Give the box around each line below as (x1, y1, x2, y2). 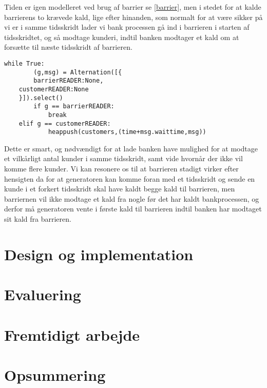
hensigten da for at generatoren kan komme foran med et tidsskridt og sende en (4, 173, 255, 184)
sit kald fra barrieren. (4, 214, 71, 224)
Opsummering (4, 364, 106, 385)
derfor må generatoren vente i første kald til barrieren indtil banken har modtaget (4, 203, 262, 214)
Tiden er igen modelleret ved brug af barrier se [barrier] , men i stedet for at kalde (4, 2, 261, 12)
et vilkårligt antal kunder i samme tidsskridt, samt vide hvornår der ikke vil (4, 153, 243, 164)
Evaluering (4, 284, 81, 305)
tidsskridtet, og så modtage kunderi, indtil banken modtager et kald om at (4, 31, 239, 42)
